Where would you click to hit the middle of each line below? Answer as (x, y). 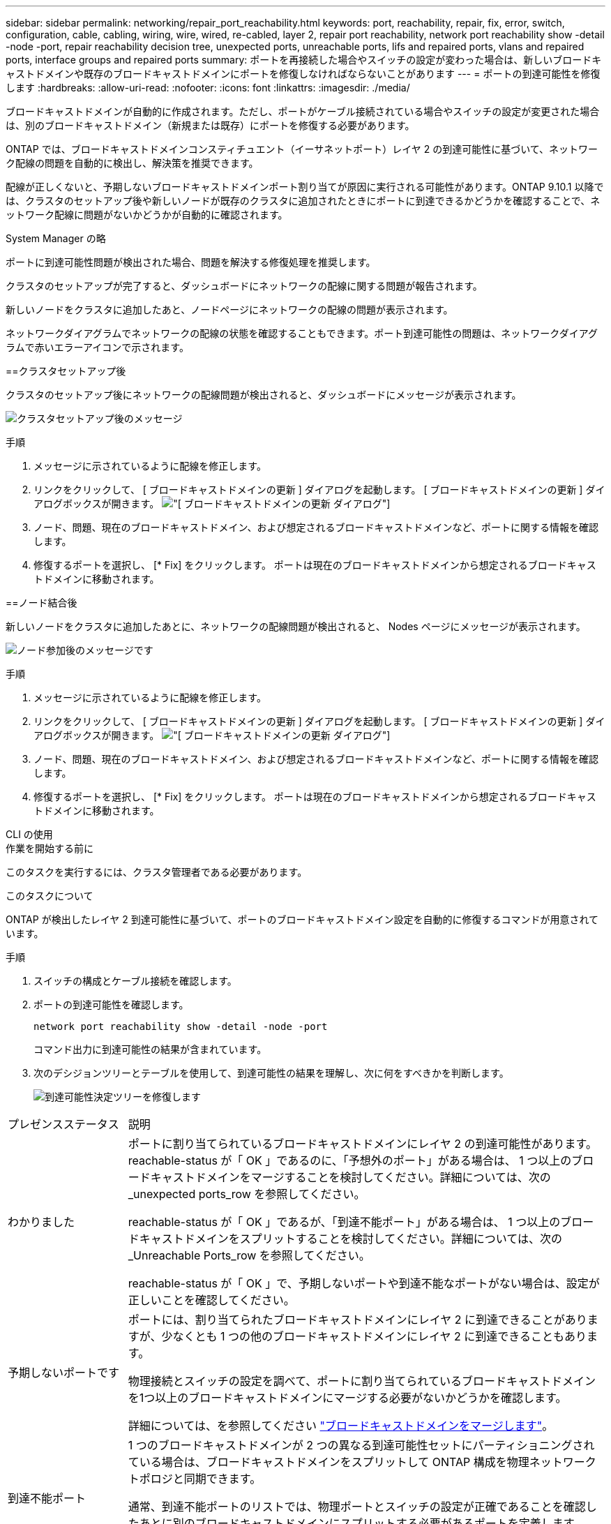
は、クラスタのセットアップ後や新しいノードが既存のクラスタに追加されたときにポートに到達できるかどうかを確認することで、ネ (303, 201)
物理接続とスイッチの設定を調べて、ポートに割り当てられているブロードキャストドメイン (362, 1381)
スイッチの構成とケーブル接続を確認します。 (135, 981)
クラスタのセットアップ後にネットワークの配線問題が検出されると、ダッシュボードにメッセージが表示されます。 (264, 395)
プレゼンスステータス (63, 1124)
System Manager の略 (56, 238)
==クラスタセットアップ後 (66, 371)
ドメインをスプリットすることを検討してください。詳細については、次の (373, 1239)
